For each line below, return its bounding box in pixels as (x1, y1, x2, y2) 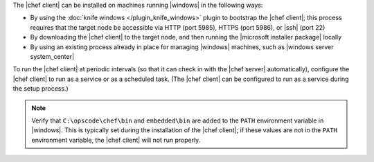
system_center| (30, 52, 75, 60)
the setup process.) (12, 84, 69, 93)
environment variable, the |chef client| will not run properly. (31, 136, 201, 144)
